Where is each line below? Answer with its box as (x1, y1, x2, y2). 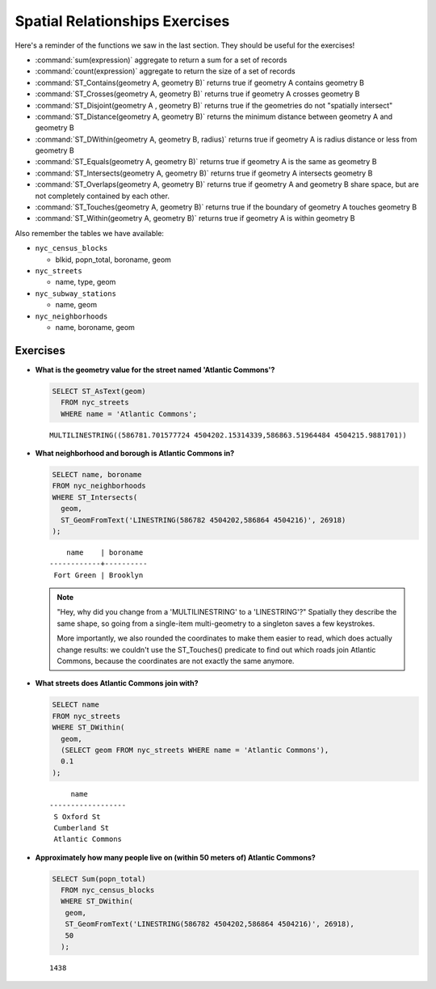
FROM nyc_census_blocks (61, 885, 155, 895)
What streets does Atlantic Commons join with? (35, 678, 199, 688)
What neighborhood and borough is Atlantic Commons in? (35, 448, 235, 458)
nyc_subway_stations (35, 289, 117, 298)
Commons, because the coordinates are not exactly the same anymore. (57, 656, 295, 666)
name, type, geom (55, 277, 116, 287)
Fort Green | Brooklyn (53, 570, 144, 580)
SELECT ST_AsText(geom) (52, 387, 147, 395)
